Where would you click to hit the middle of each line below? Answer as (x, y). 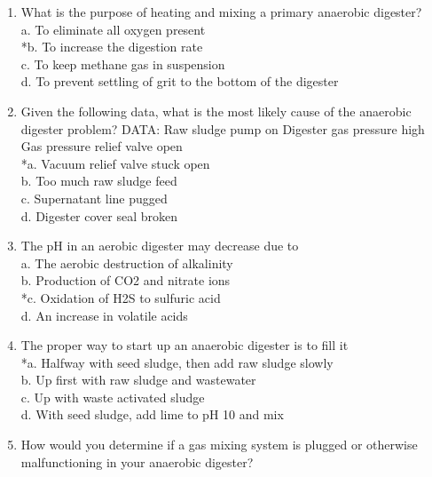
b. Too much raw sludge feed (99, 181)
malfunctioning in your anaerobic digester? (137, 461)
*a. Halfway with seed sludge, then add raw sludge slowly (177, 362)
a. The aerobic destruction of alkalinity (127, 262)
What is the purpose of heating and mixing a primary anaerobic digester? (221, 12)
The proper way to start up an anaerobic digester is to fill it (185, 345)
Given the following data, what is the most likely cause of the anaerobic (216, 111)
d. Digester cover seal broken (99, 215)
